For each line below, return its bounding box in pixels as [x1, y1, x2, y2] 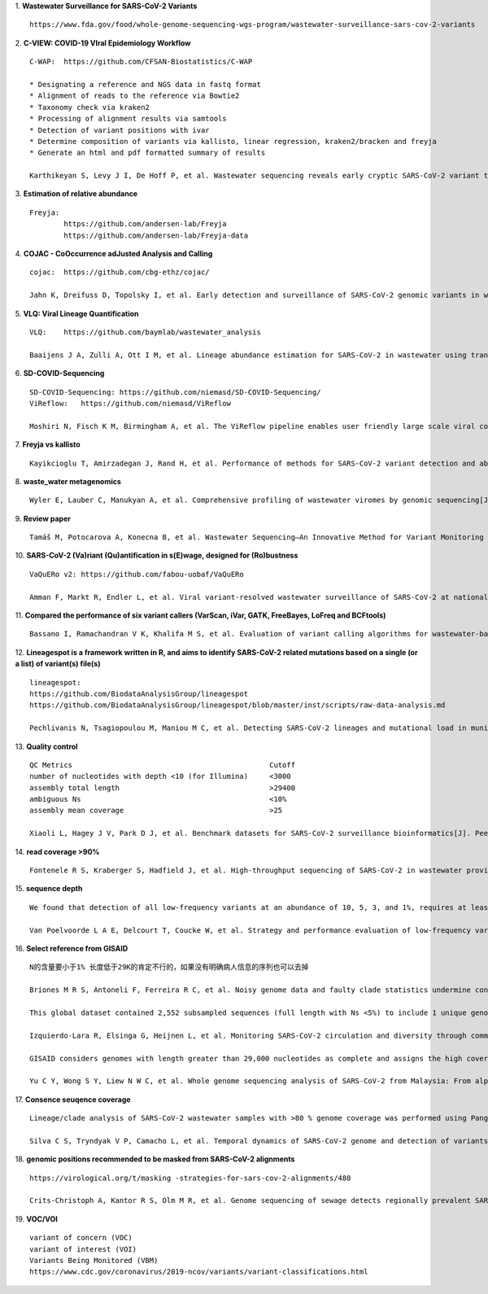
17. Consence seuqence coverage [15, 1095, 131, 1104]
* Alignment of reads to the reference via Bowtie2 [29, 91, 240, 101]
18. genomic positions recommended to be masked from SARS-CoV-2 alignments [15, 1154, 295, 1164]
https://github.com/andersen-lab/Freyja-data [63, 230, 248, 240]
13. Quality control [15, 741, 78, 751]
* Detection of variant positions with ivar [29, 125, 211, 134]
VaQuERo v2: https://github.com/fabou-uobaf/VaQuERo [29, 570, 244, 579]
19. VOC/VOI [15, 1213, 59, 1224]
